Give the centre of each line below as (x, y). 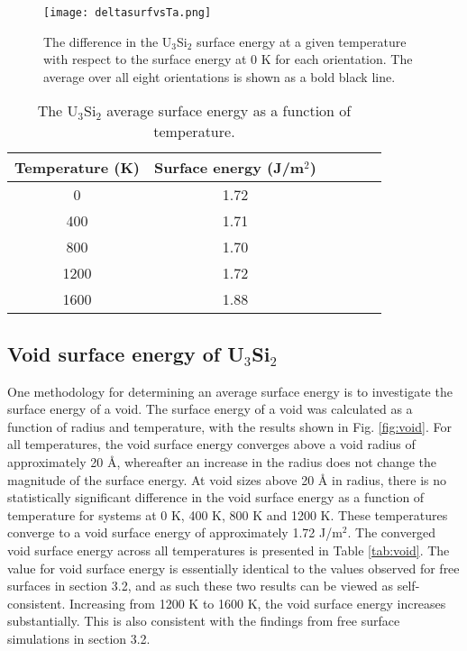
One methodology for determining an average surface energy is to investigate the (230, 391)
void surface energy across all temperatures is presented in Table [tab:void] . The (229, 550)
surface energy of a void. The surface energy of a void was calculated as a (210, 409)
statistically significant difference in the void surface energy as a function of (216, 497)
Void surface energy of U (126, 353)
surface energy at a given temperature (302, 41)
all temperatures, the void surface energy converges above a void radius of (211, 444)
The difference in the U (108, 41)
